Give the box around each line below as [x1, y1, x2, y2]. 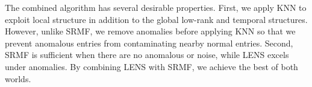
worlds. [5, 72, 31, 85]
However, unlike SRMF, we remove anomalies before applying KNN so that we [5, 25, 296, 37]
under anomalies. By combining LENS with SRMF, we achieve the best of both [5, 60, 298, 72]
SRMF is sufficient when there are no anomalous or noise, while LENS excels [5, 48, 289, 61]
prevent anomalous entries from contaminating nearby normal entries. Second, [5, 36, 293, 49]
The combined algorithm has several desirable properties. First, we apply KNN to [5, 1, 307, 13]
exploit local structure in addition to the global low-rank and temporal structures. [5, 13, 308, 25]
